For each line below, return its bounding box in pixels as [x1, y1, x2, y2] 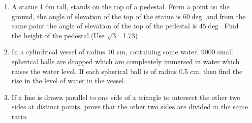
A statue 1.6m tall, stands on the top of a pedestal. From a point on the [11, 1, 230, 11]
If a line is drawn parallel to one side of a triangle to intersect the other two [11, 92, 241, 102]
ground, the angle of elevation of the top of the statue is [11, 11, 181, 21]
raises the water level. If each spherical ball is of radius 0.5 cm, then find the [11, 66, 243, 76]
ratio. [11, 111, 28, 121]
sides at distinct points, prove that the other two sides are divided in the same [11, 101, 248, 112]
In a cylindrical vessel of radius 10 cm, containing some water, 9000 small [11, 47, 233, 57]
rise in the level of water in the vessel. [11, 75, 126, 86]
